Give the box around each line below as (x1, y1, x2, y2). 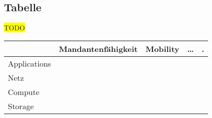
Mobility (145, 43, 180, 54)
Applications (8, 57, 51, 69)
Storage (8, 100, 34, 112)
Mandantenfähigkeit (59, 43, 138, 54)
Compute (8, 86, 40, 97)
